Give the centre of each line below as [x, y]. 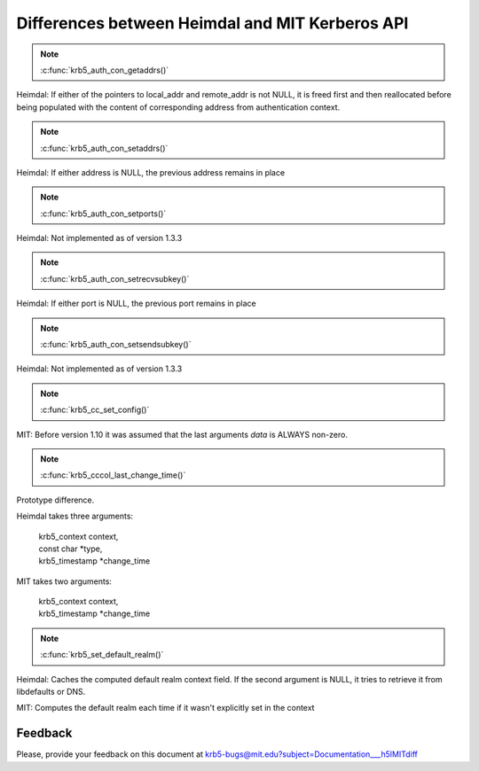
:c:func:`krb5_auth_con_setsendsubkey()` [116, 345]
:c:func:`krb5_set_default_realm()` [102, 655]
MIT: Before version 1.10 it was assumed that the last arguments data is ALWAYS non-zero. [182, 434]
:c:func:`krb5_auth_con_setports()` [103, 214]
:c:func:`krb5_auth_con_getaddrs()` [105, 70]
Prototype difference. [55, 500]
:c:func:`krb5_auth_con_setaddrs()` [104, 148]
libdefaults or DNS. [51, 692]
